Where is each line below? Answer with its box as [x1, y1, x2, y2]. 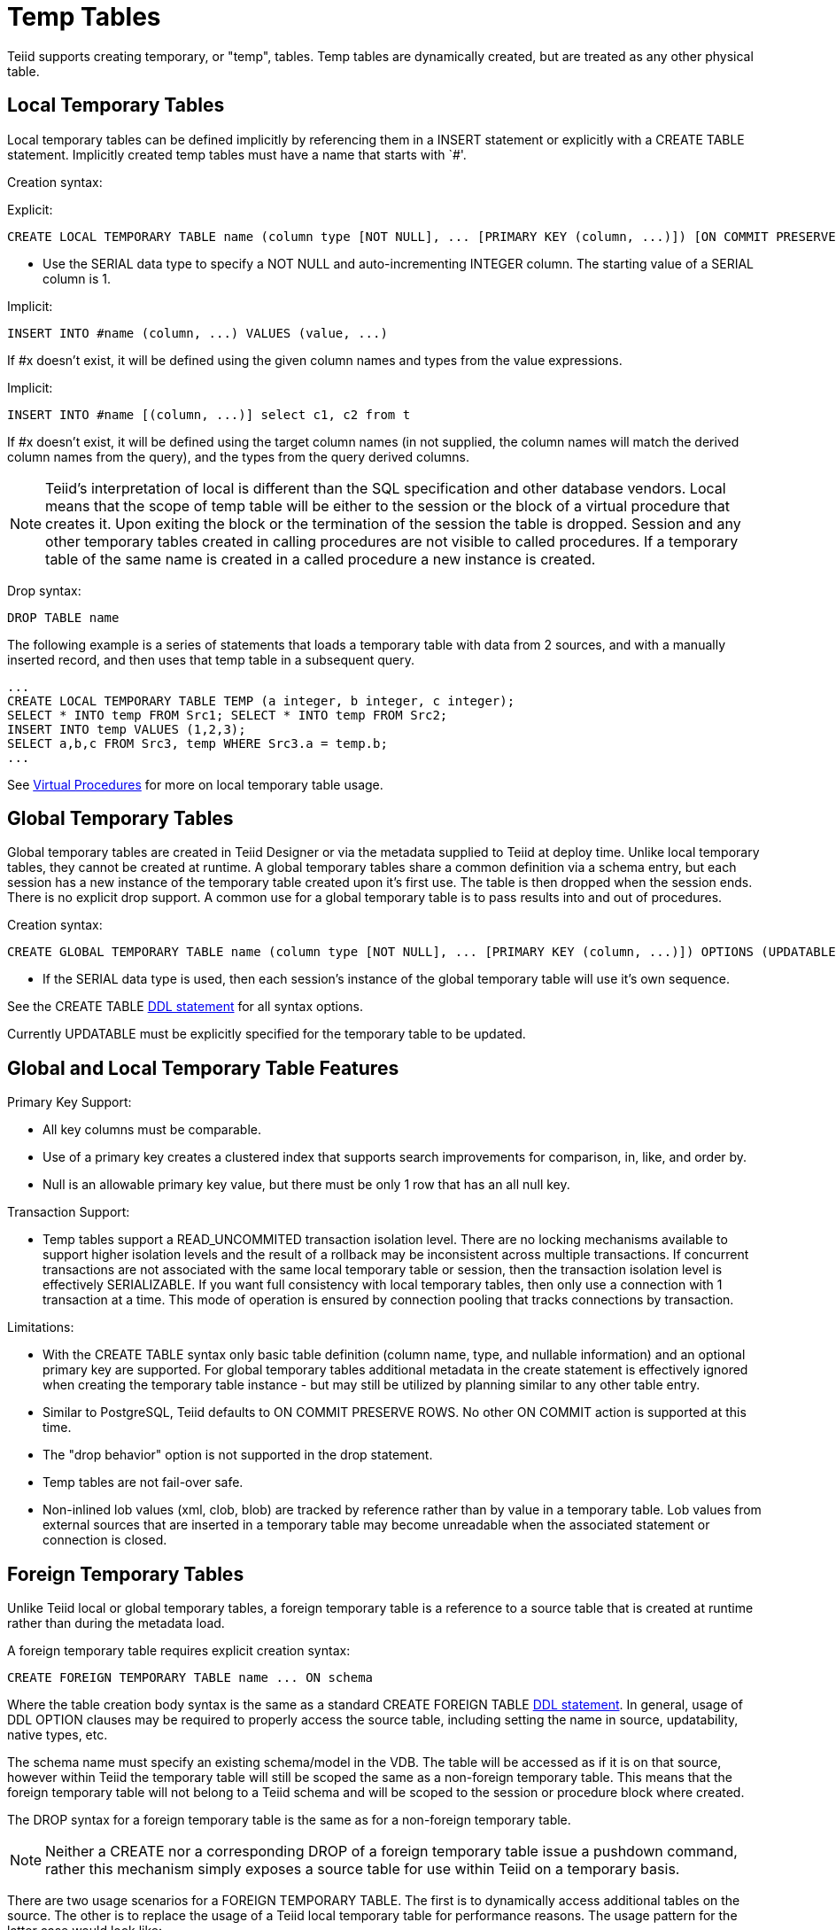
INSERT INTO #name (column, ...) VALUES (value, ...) [7, 325, 388, 340]
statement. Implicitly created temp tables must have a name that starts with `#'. [7, 146, 467, 162]
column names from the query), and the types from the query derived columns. [7, 448, 469, 464]
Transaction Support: [7, 1204, 130, 1220]
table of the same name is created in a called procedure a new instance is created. [45, 549, 596, 568]
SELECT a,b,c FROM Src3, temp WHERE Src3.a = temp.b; [7, 735, 388, 751]
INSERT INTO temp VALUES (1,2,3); [7, 721, 246, 736]
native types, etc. [7, 1727, 108, 1743]
